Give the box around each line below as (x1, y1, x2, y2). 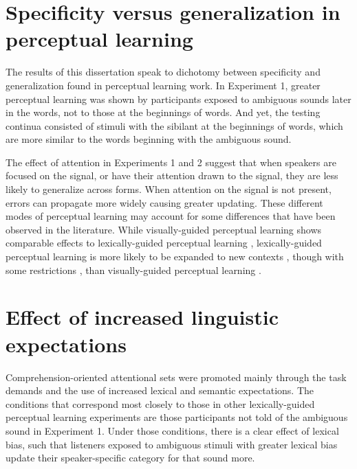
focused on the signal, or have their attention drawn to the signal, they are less (6, 168, 338, 183)
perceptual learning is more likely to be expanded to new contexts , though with (6, 249, 344, 264)
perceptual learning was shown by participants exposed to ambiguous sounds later (6, 91, 351, 106)
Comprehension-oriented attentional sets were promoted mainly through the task (6, 369, 347, 384)
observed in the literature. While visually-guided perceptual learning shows (6, 222, 322, 236)
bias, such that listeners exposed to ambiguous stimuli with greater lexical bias (6, 437, 338, 451)
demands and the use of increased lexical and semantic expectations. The (6, 383, 314, 398)
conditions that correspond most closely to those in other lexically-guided (6, 396, 315, 411)
